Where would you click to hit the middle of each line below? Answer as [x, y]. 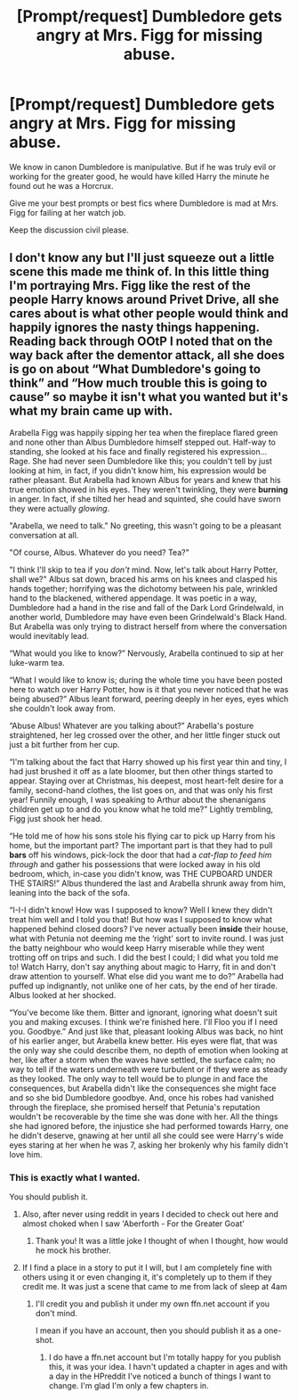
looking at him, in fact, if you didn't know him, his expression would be [138, 471]
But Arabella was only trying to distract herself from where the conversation [148, 626]
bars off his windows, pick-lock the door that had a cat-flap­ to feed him [141, 855]
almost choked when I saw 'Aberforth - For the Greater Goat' [133, 1224]
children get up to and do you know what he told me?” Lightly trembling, [141, 809]
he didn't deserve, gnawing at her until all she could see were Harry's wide [146, 1135]
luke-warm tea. [37, 662]
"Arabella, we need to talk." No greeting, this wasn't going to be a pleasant [145, 525]
